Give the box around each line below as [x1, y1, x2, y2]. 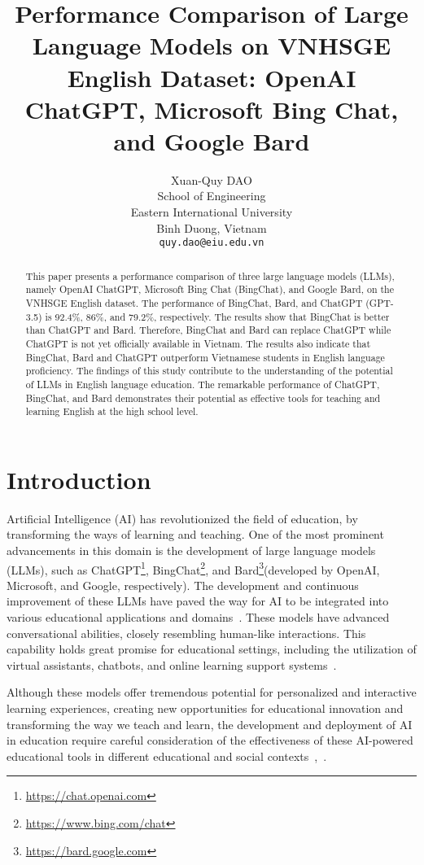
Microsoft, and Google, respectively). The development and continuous [7, 576, 359, 593]
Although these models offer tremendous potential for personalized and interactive [7, 684, 417, 701]
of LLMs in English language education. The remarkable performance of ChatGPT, [25, 377, 380, 391]
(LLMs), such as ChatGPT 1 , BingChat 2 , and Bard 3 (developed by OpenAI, [7, 558, 380, 578]
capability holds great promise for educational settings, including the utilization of [7, 640, 417, 657]
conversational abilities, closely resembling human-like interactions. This [7, 624, 366, 641]
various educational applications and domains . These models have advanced [7, 609, 390, 626]
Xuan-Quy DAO [171, 171, 252, 188]
